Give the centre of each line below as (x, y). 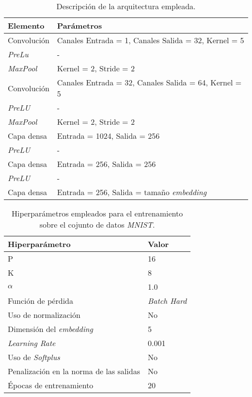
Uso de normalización (44, 315)
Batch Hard (167, 301)
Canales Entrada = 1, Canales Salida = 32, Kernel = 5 (150, 40)
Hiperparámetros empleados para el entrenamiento (97, 213)
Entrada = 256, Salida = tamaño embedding (132, 192)
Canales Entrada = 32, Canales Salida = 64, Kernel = (149, 82)
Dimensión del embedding (50, 329)
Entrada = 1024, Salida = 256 (108, 136)
